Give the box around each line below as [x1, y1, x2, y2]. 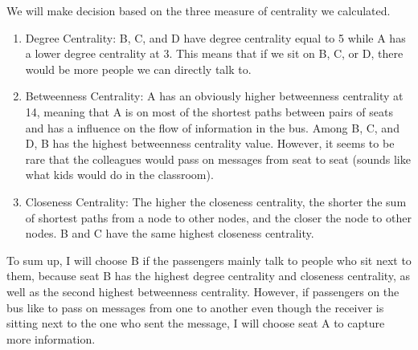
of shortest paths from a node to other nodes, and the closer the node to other [25, 209, 412, 226]
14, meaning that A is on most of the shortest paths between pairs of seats [25, 103, 393, 120]
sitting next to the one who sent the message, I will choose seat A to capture [6, 315, 385, 332]
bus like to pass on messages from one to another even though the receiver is [6, 299, 384, 315]
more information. [6, 330, 96, 347]
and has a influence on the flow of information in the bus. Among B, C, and [25, 119, 400, 136]
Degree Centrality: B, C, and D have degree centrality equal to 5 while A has [25, 29, 406, 46]
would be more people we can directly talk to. [25, 60, 252, 77]
